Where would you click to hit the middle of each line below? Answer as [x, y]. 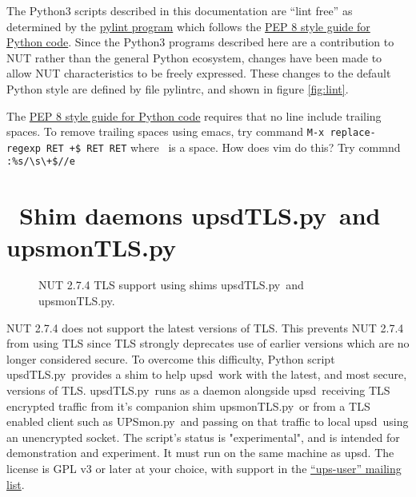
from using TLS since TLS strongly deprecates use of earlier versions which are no [208, 343]
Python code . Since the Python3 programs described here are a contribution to [200, 42]
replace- [353, 133]
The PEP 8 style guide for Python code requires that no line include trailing [194, 115]
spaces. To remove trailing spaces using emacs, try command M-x [166, 131]
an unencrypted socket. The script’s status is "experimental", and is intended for [203, 437]
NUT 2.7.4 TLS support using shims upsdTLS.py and [171, 285]
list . [16, 484]
